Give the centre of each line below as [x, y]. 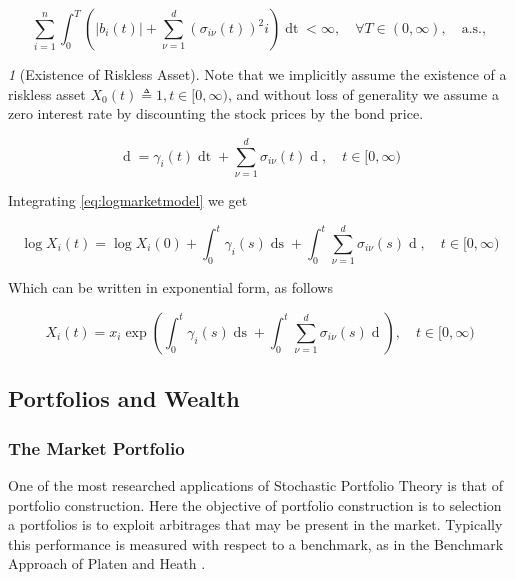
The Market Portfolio [96, 447]
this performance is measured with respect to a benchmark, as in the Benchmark [256, 543]
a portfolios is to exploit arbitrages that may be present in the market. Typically [255, 524]
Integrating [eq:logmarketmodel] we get [128, 199]
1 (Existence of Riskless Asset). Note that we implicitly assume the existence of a [257, 74]
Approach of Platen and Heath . [107, 563]
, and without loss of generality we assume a [363, 93]
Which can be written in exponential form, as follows [170, 287]
